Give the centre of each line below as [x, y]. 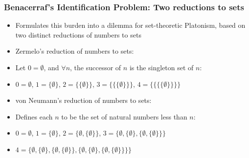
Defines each [34, 116]
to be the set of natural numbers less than [124, 116]
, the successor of [96, 67]
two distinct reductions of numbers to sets [78, 34]
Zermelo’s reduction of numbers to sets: [75, 51]
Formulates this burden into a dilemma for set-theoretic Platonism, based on [130, 25]
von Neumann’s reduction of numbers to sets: [83, 100]
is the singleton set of [161, 67]
